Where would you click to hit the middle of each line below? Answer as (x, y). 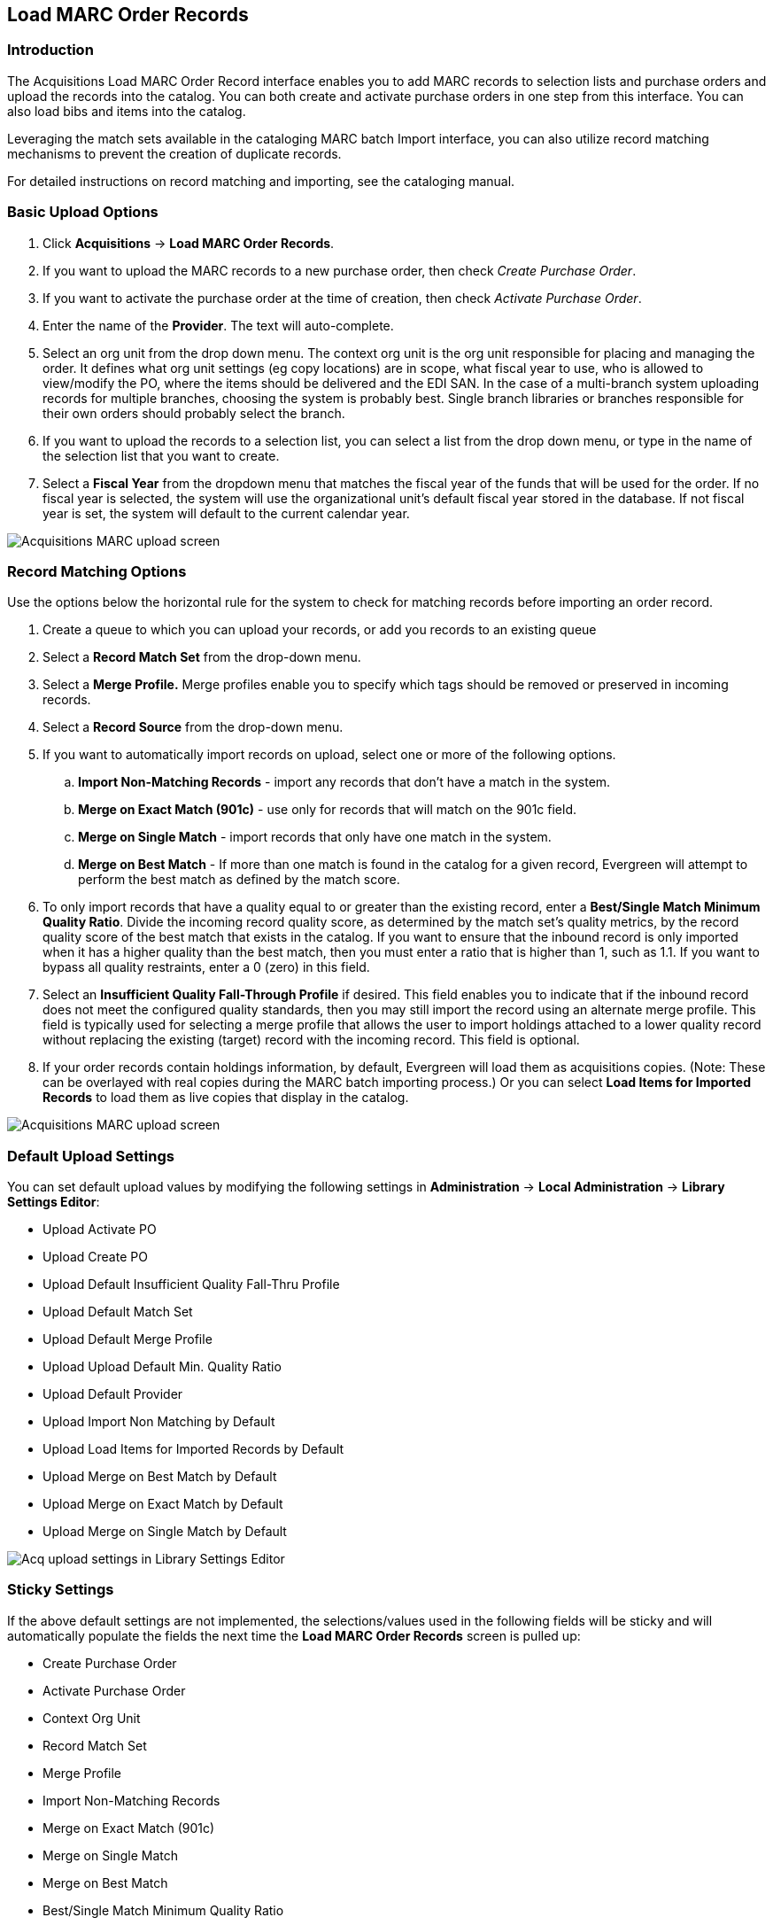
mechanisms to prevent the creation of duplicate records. (174, 153)
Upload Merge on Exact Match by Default (163, 1504)
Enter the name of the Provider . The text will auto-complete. (218, 325)
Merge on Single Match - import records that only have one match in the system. (315, 837)
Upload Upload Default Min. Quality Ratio (162, 1367)
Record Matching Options (97, 571)
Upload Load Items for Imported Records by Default (193, 1449)
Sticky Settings (61, 1590)
